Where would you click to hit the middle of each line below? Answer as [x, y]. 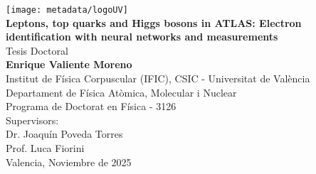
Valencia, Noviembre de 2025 [69, 162]
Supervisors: [32, 120]
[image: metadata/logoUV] [67, 10]
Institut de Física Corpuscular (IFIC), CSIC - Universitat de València [158, 78]
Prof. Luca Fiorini [45, 148]
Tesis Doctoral [37, 50]
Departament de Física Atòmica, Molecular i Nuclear [121, 92]
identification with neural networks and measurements [142, 37]
